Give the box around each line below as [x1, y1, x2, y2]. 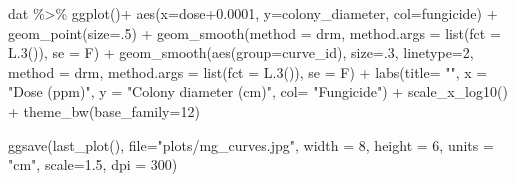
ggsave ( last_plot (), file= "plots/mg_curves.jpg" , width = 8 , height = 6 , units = [8, 134, 494, 155]
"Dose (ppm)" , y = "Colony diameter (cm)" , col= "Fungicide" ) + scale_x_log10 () [8, 81, 508, 102]
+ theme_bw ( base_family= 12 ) [8, 100, 200, 121]
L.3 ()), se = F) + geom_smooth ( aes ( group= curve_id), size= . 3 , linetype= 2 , [8, 42, 474, 63]
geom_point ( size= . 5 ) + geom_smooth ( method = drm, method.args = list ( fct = [8, 22, 501, 43]
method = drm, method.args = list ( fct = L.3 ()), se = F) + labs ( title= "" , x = [8, 61, 488, 82]
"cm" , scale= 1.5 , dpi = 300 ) [8, 154, 178, 175]
